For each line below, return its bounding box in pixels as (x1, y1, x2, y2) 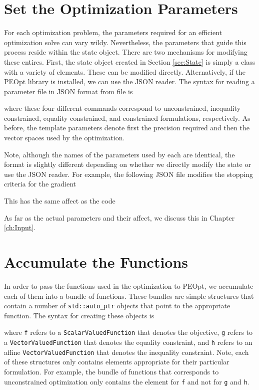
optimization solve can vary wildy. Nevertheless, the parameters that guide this (4, 37, 246, 47)
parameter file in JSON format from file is (4, 86, 133, 96)
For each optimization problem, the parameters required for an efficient (4, 27, 222, 38)
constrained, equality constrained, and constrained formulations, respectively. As (4, 112, 250, 123)
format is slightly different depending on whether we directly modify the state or (4, 159, 251, 169)
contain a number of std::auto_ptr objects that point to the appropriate (4, 300, 230, 311)
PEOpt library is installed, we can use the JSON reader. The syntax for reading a (4, 76, 255, 87)
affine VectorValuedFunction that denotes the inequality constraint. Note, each (4, 346, 249, 357)
